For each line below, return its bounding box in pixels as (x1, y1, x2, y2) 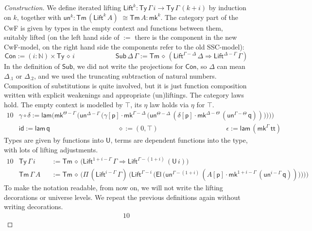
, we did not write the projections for (73, 61, 183, 71)
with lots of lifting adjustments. (4, 145, 98, 154)
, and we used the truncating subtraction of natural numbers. (34, 70, 217, 81)
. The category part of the (160, 12, 239, 22)
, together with (17, 12, 61, 22)
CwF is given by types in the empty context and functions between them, (4, 22, 223, 33)
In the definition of (4, 61, 60, 71)
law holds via (149, 99, 189, 109)
